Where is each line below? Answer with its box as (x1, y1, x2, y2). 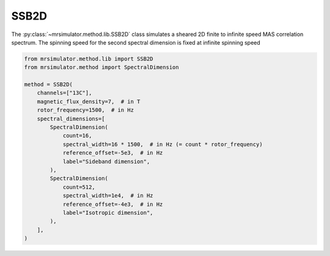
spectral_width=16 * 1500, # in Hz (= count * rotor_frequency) (62, 141, 263, 148)
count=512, (62, 183, 96, 191)
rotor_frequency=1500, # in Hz (37, 107, 134, 114)
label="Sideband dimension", (62, 158, 150, 165)
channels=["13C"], (37, 89, 92, 97)
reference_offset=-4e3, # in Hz (62, 200, 163, 208)
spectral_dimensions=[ (37, 115, 105, 122)
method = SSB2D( (24, 81, 73, 88)
